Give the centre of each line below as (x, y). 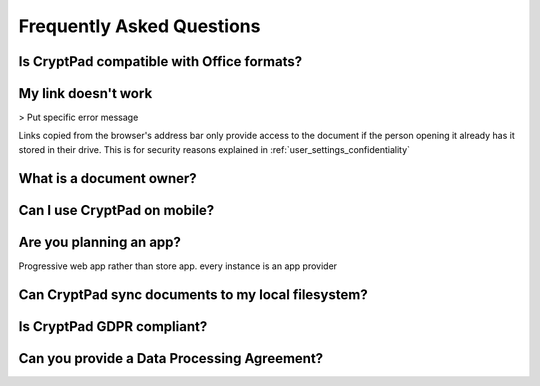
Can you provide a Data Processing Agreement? (171, 358)
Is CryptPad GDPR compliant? (113, 326)
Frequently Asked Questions (139, 26)
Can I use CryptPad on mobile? (116, 210)
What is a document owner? (107, 178)
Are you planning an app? (100, 241)
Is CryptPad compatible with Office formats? (160, 61)
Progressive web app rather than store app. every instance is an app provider (178, 266)
